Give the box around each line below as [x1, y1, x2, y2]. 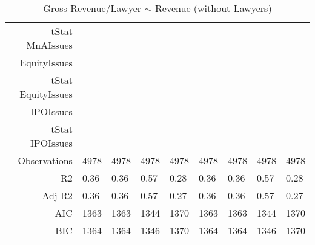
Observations [18, 153, 73, 167]
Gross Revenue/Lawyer [43, 1, 142, 15]
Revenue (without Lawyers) [155, 1, 272, 15]
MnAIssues [26, 38, 73, 52]
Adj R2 [42, 188, 73, 202]
